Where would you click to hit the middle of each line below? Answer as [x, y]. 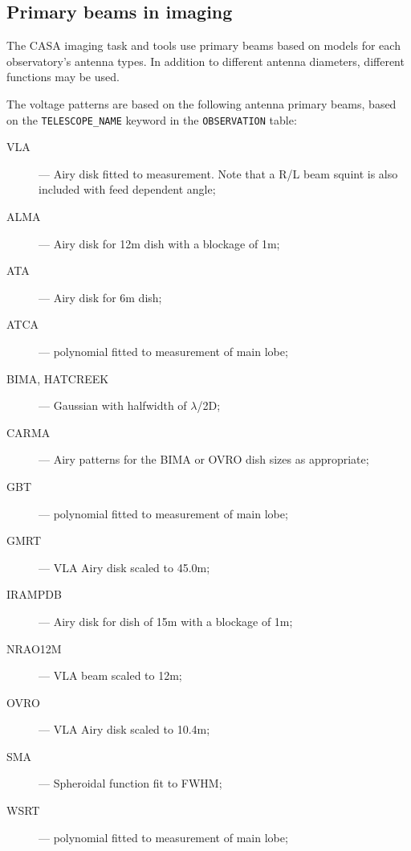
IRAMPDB [34, 594]
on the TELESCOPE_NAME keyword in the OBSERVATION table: [152, 119]
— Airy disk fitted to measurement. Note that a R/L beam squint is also [218, 173]
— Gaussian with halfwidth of [113, 405]
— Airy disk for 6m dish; [100, 297]
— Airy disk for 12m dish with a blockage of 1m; [159, 243]
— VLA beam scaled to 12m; [110, 675]
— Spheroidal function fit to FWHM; [130, 783]
